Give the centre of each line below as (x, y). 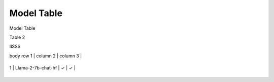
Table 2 (17, 37)
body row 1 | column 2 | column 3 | (46, 56)
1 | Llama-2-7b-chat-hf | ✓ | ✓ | (42, 68)
